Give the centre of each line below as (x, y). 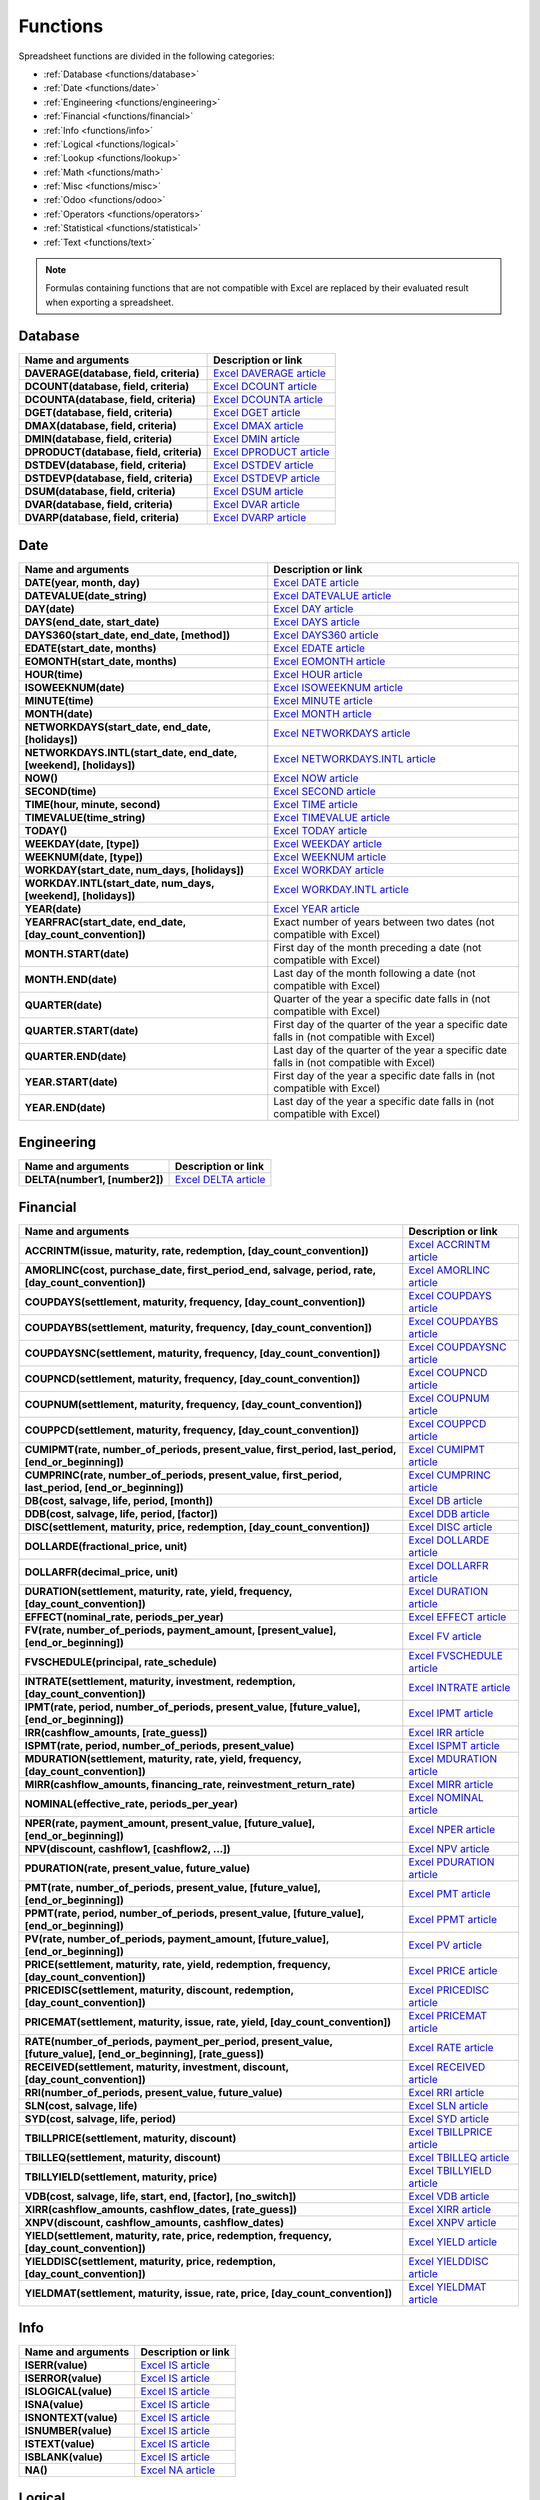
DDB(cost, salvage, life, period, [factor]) (121, 1514)
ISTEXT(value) (59, 2443)
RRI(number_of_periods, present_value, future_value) (154, 2093)
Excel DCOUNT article (265, 386)
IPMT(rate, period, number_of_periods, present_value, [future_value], (192, 1707)
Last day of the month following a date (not (374, 973)
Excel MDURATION (453, 1759)
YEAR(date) (53, 909)
